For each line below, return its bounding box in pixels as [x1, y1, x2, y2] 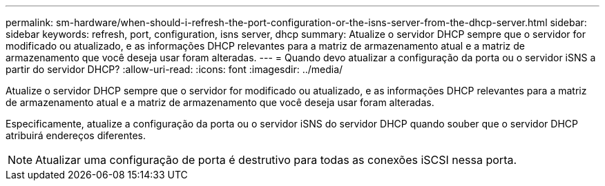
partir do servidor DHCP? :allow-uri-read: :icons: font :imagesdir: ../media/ [6, 63, 343, 75]
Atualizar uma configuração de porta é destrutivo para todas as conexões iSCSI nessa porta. [35, 153, 517, 167]
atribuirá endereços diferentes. [6, 130, 146, 141]
